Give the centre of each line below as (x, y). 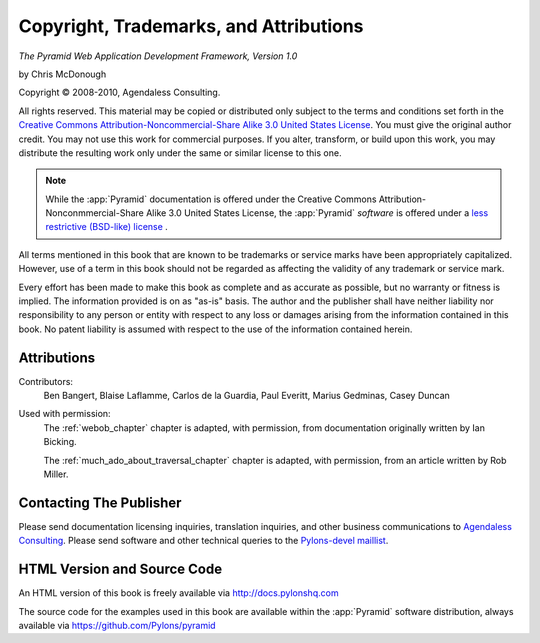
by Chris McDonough (62, 74)
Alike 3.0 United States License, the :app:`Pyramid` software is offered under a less (317, 213)
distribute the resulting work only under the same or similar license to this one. (180, 152)
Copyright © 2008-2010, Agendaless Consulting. (119, 92)
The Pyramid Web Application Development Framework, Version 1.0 (158, 56)
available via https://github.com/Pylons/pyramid (117, 626)
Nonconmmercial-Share (95, 213)
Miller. (56, 474)
